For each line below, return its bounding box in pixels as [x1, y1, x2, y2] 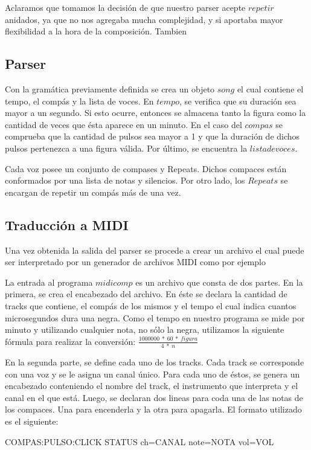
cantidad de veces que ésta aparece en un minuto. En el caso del [5, 118, 242, 130]
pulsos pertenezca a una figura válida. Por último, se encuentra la [5, 141, 248, 154]
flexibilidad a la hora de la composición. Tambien [5, 25, 187, 37]
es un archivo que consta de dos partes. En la [135, 275, 303, 288]
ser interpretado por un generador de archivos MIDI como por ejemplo [5, 256, 266, 268]
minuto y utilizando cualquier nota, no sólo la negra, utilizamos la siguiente [5, 323, 284, 336]
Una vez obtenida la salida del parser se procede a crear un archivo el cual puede [5, 243, 304, 256]
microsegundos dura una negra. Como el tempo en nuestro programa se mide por [5, 311, 305, 324]
